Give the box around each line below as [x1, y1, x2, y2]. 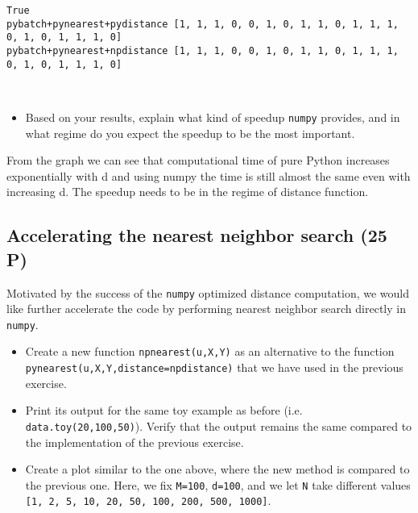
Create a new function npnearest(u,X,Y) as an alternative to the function [25, 343, 395, 360]
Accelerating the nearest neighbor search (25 [6, 223, 387, 248]
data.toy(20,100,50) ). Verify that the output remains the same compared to [25, 417, 412, 434]
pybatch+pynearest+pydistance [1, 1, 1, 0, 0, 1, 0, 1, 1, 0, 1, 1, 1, [6, 18, 399, 30]
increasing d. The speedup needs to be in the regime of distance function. [6, 183, 369, 200]
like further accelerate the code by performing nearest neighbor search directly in [6, 300, 406, 317]
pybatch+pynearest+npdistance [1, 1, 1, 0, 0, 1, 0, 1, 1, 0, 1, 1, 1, [6, 44, 399, 56]
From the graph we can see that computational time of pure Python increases [6, 152, 390, 169]
